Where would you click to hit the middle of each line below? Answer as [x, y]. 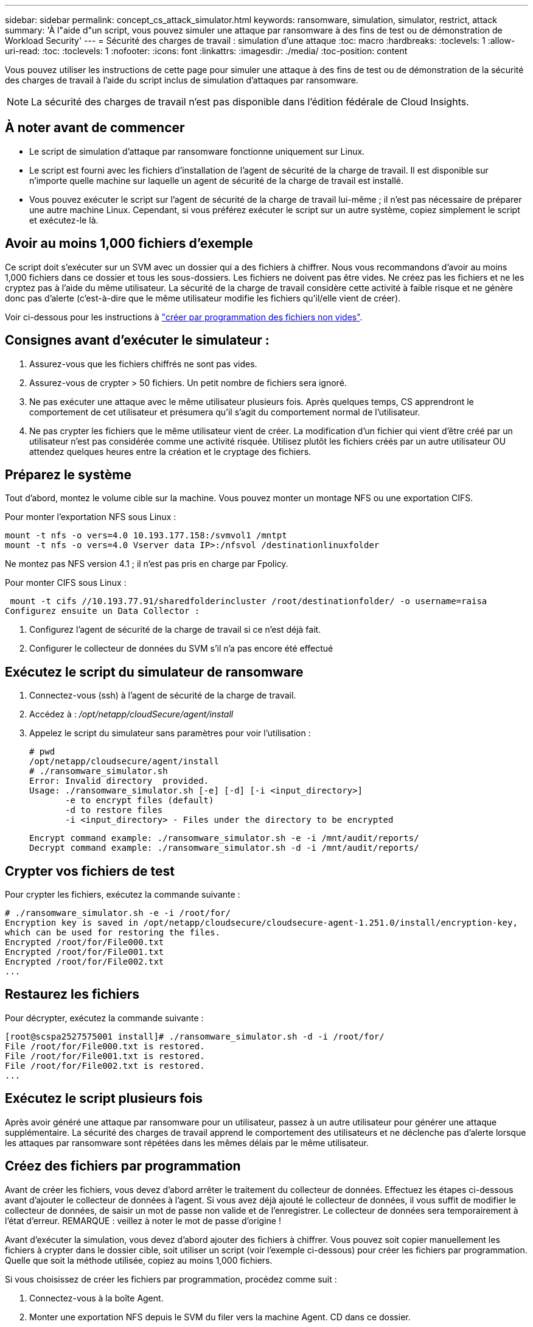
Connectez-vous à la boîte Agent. [96, 1298]
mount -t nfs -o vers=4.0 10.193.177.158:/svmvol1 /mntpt [146, 536]
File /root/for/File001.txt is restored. [105, 1056]
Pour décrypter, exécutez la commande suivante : [104, 1018]
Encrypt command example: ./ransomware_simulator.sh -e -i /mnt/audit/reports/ [224, 838]
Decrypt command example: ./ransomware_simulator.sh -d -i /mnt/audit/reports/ [224, 848]
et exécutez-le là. [64, 220]
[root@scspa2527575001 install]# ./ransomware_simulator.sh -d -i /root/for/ [195, 1036]
